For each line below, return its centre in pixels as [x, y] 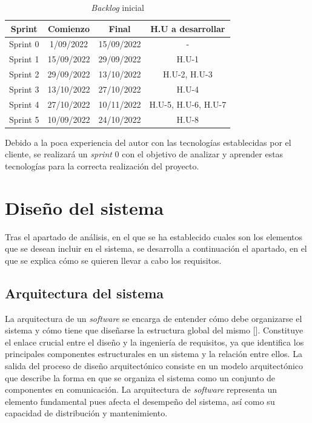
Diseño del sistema [85, 207]
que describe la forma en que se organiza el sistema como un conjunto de [140, 377]
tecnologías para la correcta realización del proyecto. [102, 166]
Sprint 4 [24, 104]
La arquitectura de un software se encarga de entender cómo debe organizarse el [154, 318]
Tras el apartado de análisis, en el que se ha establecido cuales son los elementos [154, 236]
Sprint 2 [24, 74]
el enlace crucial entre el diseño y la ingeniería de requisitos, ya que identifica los [154, 342]
